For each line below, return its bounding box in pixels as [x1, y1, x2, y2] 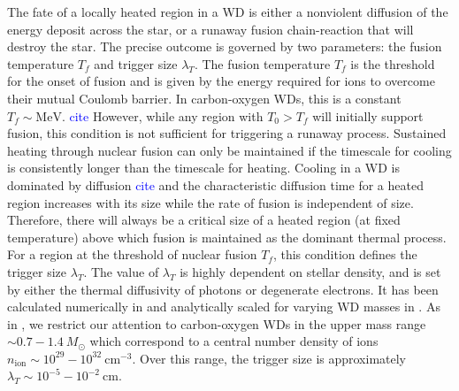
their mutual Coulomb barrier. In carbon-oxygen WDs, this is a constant [7, 88, 402, 107]
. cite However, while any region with [61, 106, 264, 125]
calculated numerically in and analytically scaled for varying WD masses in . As [7, 297, 440, 316]
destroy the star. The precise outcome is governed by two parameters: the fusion [7, 37, 442, 56]
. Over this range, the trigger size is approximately [132, 349, 407, 367]
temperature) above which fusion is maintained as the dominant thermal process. [7, 227, 447, 246]
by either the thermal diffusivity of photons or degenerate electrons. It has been [7, 280, 439, 298]
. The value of [83, 262, 159, 280]
